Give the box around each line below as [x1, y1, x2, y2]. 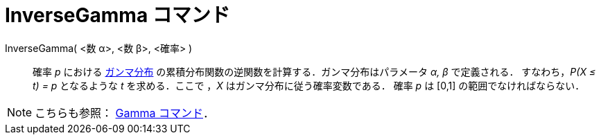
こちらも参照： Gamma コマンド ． [35, 105, 215, 120]
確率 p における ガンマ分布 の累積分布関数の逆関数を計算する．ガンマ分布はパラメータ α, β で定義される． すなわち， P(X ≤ [33, 65, 596, 78]
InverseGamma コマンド [5, 3, 230, 27]
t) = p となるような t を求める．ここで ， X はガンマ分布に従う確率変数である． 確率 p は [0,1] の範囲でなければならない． [33, 79, 585, 91]
